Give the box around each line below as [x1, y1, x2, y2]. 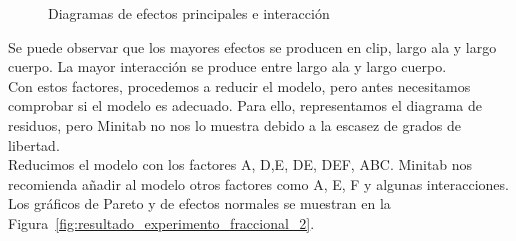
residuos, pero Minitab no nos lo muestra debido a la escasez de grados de [8, 114, 461, 135]
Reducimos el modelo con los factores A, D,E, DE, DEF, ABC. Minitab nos [8, 154, 473, 175]
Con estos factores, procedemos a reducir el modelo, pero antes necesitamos [8, 75, 471, 96]
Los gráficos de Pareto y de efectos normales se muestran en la [8, 193, 391, 214]
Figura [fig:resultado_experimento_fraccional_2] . [8, 212, 315, 233]
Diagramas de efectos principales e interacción [48, 3, 330, 23]
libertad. [8, 134, 60, 155]
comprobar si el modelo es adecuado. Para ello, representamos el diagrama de [8, 95, 482, 116]
